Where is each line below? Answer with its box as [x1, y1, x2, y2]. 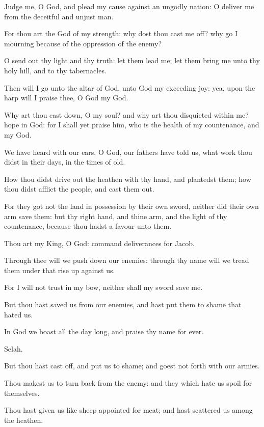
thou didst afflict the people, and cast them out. [4, 183, 154, 194]
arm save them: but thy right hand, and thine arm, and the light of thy [4, 210, 227, 221]
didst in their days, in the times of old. [4, 156, 125, 167]
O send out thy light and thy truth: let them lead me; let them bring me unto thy [4, 55, 260, 66]
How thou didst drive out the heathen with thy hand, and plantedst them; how [4, 173, 251, 184]
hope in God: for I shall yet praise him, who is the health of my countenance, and [4, 119, 259, 130]
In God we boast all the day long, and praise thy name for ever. [4, 326, 204, 337]
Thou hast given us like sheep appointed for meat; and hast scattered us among [4, 405, 253, 415]
